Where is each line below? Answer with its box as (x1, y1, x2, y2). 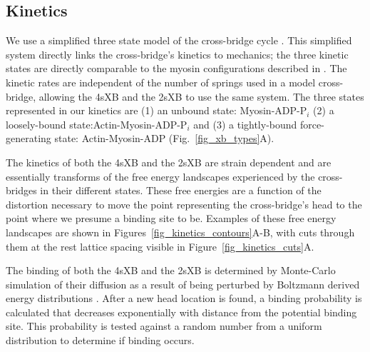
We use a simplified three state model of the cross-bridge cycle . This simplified (6, 33, 352, 48)
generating (6, 131, 51, 146)
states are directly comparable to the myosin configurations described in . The (6, 61, 347, 76)
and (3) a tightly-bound (193, 116, 297, 131)
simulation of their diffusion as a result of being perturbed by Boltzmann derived (6, 276, 360, 291)
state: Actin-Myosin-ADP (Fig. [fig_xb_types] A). (54, 131, 274, 146)
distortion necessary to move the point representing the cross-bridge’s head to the (6, 196, 362, 211)
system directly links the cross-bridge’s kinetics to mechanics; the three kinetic (6, 46, 349, 61)
